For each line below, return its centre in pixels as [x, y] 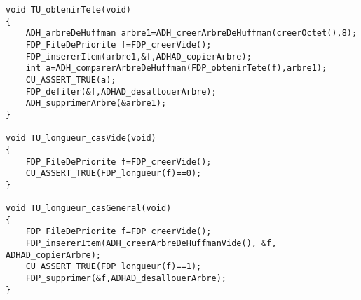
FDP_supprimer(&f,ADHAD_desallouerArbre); [126, 279]
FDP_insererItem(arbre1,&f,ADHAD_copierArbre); [138, 56]
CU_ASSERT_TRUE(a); [71, 80]
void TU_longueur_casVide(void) [81, 138]
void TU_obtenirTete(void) [68, 10]
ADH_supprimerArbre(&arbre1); [96, 103]
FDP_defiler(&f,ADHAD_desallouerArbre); [121, 91]
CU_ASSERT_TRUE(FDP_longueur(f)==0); [114, 173]
